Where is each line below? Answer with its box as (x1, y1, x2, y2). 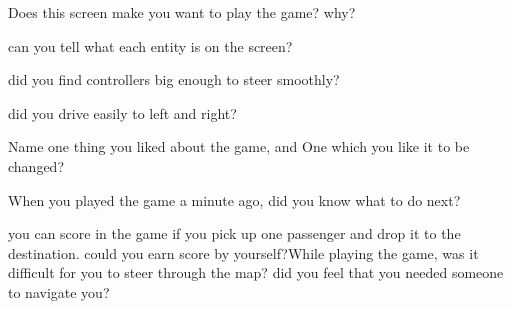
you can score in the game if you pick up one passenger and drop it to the (8, 223, 461, 244)
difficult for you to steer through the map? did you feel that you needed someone (8, 262, 504, 283)
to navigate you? (8, 281, 110, 302)
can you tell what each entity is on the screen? (8, 35, 293, 56)
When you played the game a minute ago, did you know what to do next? (8, 189, 461, 210)
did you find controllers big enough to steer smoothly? (8, 69, 340, 90)
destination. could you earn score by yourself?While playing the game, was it (8, 242, 479, 263)
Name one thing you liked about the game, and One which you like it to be (8, 136, 470, 157)
